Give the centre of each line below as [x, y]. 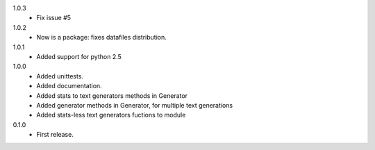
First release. [55, 135]
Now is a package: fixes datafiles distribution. [101, 37]
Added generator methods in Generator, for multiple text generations [134, 105]
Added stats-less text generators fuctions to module [111, 115]
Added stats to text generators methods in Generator [112, 95]
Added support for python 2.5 [79, 56]
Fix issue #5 [53, 18]
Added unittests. [60, 76]
